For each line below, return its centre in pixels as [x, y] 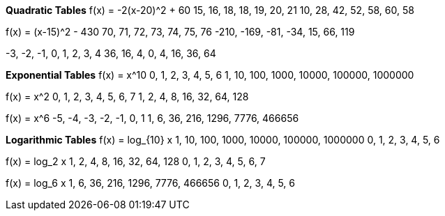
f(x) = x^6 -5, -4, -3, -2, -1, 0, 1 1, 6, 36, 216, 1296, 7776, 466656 [152, 118]
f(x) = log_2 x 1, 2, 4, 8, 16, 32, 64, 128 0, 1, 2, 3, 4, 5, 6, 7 [136, 161]
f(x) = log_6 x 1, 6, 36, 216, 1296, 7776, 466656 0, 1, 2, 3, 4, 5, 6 [151, 183]
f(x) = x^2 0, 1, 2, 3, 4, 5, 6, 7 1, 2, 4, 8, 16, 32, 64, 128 [127, 97]
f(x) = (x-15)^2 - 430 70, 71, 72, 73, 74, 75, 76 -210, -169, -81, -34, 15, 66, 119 [180, 32]
